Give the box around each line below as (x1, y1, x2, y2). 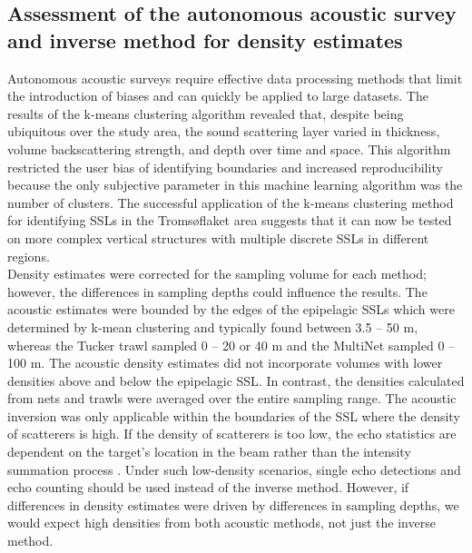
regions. (7, 246, 50, 265)
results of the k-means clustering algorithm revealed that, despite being (7, 104, 404, 123)
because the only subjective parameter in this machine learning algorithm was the (7, 175, 463, 194)
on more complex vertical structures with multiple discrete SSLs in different (7, 228, 429, 247)
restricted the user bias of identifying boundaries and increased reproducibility (7, 157, 443, 176)
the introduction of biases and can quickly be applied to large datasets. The (7, 86, 428, 105)
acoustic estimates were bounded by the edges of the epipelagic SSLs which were (7, 300, 455, 319)
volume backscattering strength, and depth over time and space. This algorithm (7, 139, 451, 158)
